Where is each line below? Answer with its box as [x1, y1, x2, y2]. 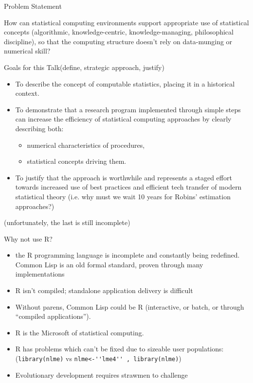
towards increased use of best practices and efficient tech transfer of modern [15, 182, 242, 192]
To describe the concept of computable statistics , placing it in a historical [15, 78, 235, 88]
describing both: [15, 123, 64, 133]
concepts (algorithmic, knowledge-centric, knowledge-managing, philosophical [4, 27, 234, 37]
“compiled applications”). [15, 311, 91, 321]
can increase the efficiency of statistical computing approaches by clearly [15, 114, 232, 124]
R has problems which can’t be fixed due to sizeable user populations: [15, 344, 224, 354]
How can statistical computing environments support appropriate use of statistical [4, 17, 249, 27]
